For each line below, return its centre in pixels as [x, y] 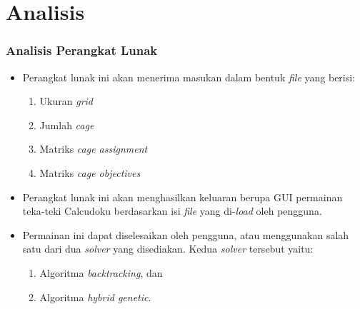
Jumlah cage [67, 125]
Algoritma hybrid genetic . [95, 297]
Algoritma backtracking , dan [101, 272]
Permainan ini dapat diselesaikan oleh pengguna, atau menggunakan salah [186, 234]
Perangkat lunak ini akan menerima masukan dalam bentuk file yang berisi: [189, 77]
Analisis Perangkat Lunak [82, 50]
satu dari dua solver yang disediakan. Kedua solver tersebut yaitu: [168, 249]
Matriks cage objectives [90, 172]
